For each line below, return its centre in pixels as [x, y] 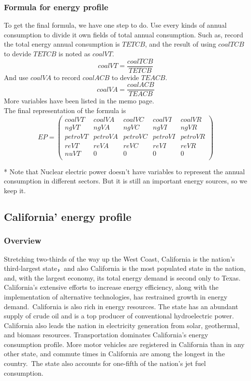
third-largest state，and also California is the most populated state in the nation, [125, 268]
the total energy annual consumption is [62, 44]
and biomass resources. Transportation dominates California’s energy [106, 335]
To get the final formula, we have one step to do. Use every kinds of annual [115, 25]
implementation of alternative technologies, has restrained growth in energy [116, 296]
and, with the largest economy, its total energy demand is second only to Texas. [122, 277]
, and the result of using [180, 44]
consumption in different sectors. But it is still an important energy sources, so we [126, 181]
